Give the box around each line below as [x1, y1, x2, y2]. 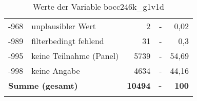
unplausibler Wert [31, 20, 96, 32]
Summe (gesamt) [8, 79, 78, 91]
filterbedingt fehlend [31, 35, 104, 47]
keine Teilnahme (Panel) [31, 50, 119, 62]
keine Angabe [31, 65, 80, 76]
